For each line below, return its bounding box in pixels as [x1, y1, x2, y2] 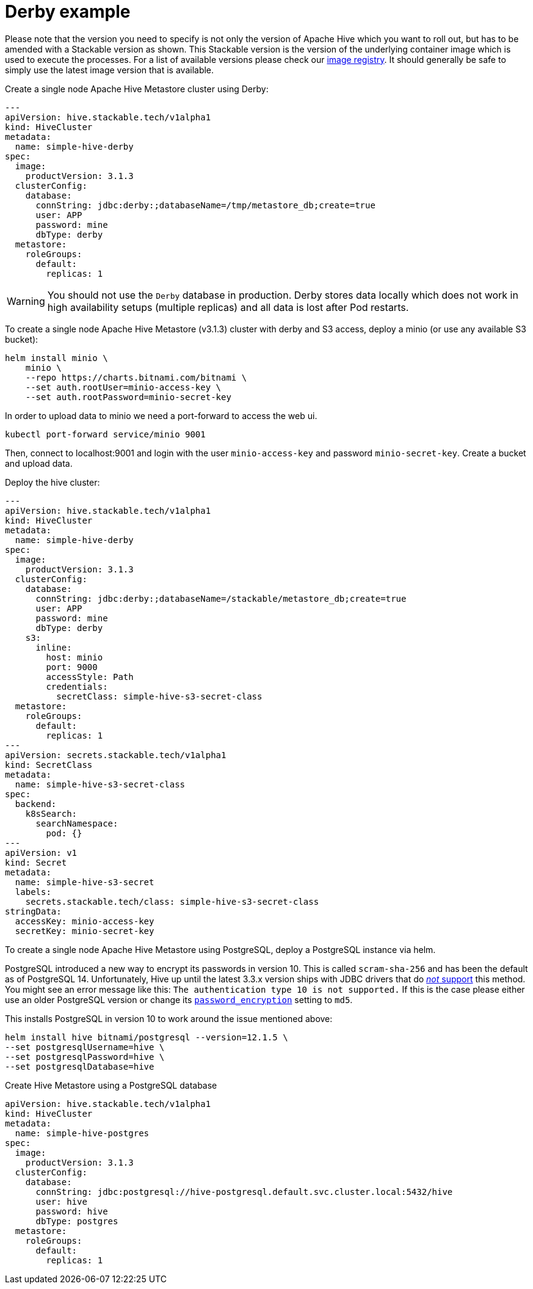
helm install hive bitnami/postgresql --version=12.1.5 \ [5, 1032, 288, 1042]
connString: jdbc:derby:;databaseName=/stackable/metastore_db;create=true [35, 593, 407, 604]
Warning [7, 294, 45, 307]
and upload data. [5, 458, 73, 469]
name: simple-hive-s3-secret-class [15, 779, 186, 789]
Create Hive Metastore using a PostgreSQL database [5, 1079, 217, 1090]
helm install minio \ [5, 352, 108, 363]
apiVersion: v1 [5, 847, 78, 858]
